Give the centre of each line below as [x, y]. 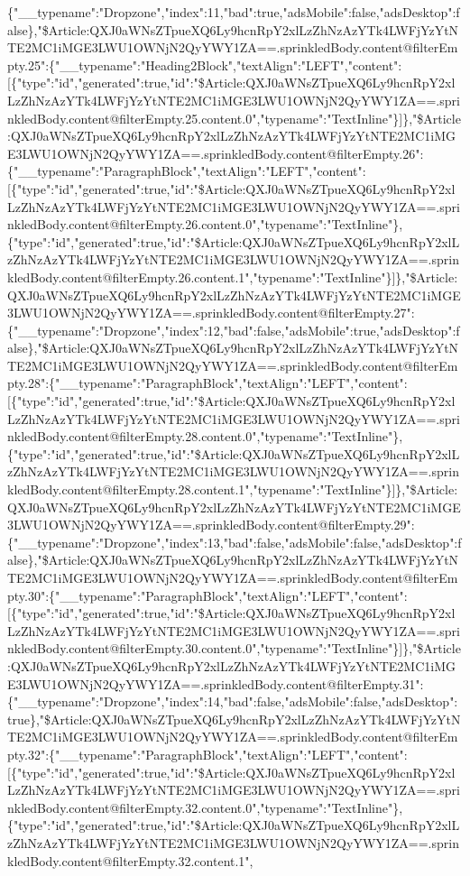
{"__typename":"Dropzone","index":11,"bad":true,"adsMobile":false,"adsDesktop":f [234, 12]
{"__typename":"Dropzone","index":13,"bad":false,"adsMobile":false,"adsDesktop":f [235, 542]
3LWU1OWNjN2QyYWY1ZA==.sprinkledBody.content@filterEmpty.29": [211, 525]
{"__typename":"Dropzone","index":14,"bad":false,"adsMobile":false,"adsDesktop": [233, 701]
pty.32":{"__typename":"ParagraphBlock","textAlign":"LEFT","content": [207, 754]
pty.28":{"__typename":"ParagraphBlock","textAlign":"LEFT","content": [207, 383]
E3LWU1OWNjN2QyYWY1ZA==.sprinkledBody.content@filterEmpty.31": [216, 683]
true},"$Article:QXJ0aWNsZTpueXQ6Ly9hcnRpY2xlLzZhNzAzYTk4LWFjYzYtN [234, 719]
